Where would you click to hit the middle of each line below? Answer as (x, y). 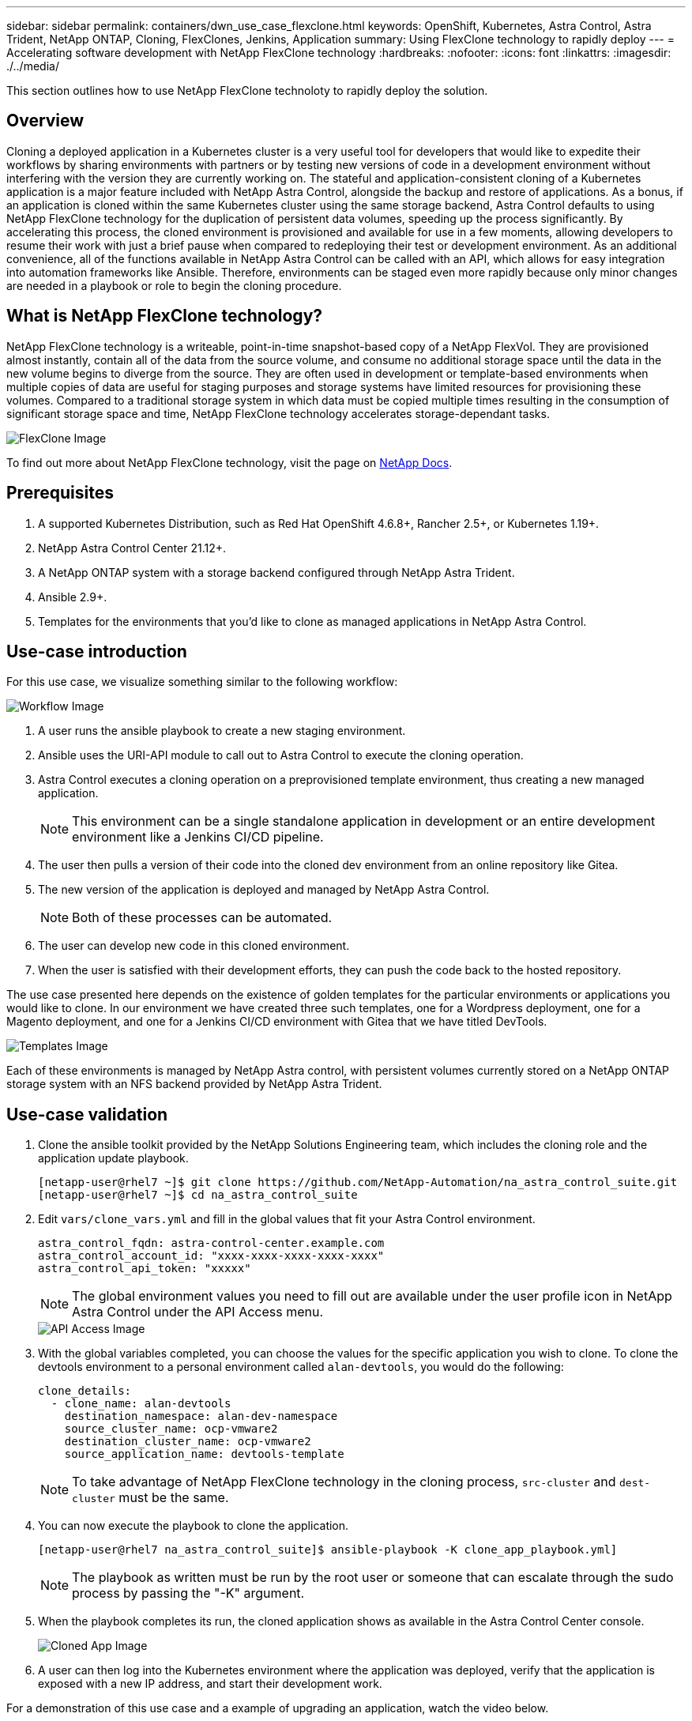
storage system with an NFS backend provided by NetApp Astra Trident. (194, 1084)
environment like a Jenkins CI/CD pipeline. (198, 837)
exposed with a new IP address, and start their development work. (210, 1684)
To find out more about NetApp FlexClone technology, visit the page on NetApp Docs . (229, 462)
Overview (45, 121)
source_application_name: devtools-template (204, 1454)
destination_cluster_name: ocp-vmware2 (188, 1442)
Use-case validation (87, 1114)
